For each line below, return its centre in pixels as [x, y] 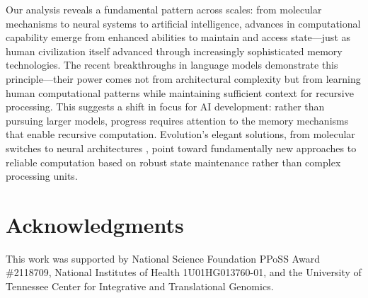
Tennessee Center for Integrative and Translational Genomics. [140, 286]
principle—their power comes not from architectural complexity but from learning [183, 78]
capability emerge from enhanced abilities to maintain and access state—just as [178, 37]
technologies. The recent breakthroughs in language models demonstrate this [172, 65]
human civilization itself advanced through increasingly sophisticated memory [174, 51]
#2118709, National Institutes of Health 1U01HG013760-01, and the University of [184, 272]
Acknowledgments [95, 224]
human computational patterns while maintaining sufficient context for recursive [180, 92]
